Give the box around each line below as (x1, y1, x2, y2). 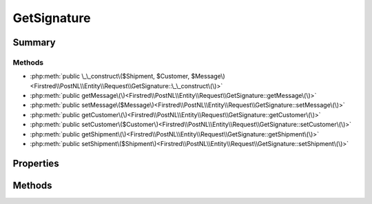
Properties (12, 157, 59, 169)
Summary (12, 37, 56, 48)
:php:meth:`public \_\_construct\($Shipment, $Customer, (30, 72, 190, 81)
